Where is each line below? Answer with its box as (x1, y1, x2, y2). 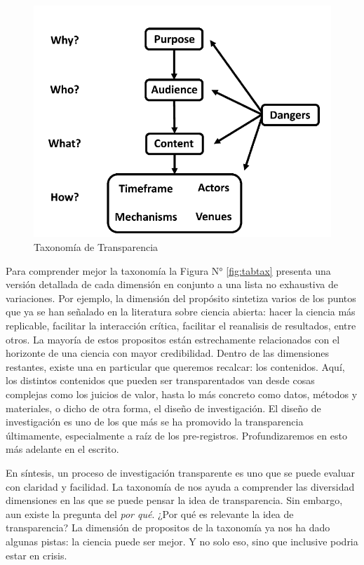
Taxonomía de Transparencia (34, 240, 159, 254)
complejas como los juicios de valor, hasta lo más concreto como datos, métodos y (6, 386, 358, 401)
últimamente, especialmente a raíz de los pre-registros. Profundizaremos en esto (6, 428, 347, 442)
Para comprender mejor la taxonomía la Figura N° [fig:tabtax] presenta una (6, 263, 331, 278)
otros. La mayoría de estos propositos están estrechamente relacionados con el (6, 332, 340, 346)
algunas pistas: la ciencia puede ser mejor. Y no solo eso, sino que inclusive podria (6, 533, 358, 548)
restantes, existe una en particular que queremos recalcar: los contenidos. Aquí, (6, 359, 345, 374)
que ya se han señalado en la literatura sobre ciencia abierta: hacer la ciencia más (6, 304, 356, 319)
